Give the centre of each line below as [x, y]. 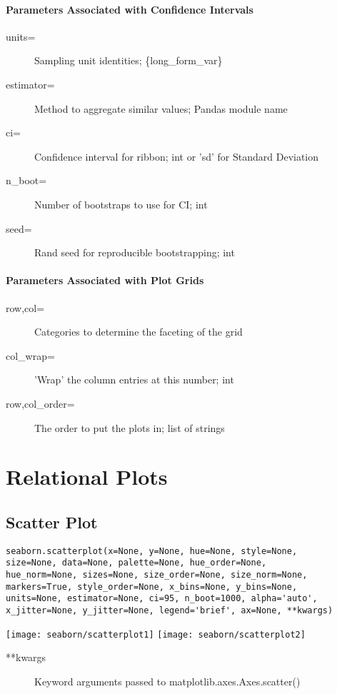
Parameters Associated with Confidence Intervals [130, 9]
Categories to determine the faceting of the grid [139, 332]
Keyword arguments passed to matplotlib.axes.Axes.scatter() [167, 681]
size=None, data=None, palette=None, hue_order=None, [136, 563]
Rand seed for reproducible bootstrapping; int [135, 252]
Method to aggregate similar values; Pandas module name [161, 108]
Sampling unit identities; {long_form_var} [129, 60]
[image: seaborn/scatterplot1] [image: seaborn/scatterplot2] [156, 634]
